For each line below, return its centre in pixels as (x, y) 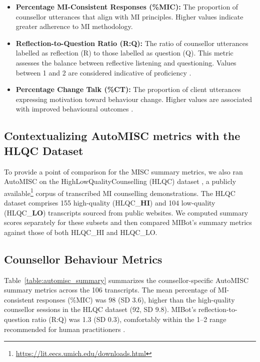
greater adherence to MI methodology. (74, 26)
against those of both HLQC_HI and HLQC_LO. (81, 232)
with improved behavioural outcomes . (74, 109)
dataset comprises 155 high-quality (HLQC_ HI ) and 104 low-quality (110, 202)
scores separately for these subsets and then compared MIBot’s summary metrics (128, 222)
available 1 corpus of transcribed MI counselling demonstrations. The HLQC (120, 192)
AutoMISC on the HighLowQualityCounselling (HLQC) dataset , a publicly (120, 181)
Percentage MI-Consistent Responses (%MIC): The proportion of (127, 6)
